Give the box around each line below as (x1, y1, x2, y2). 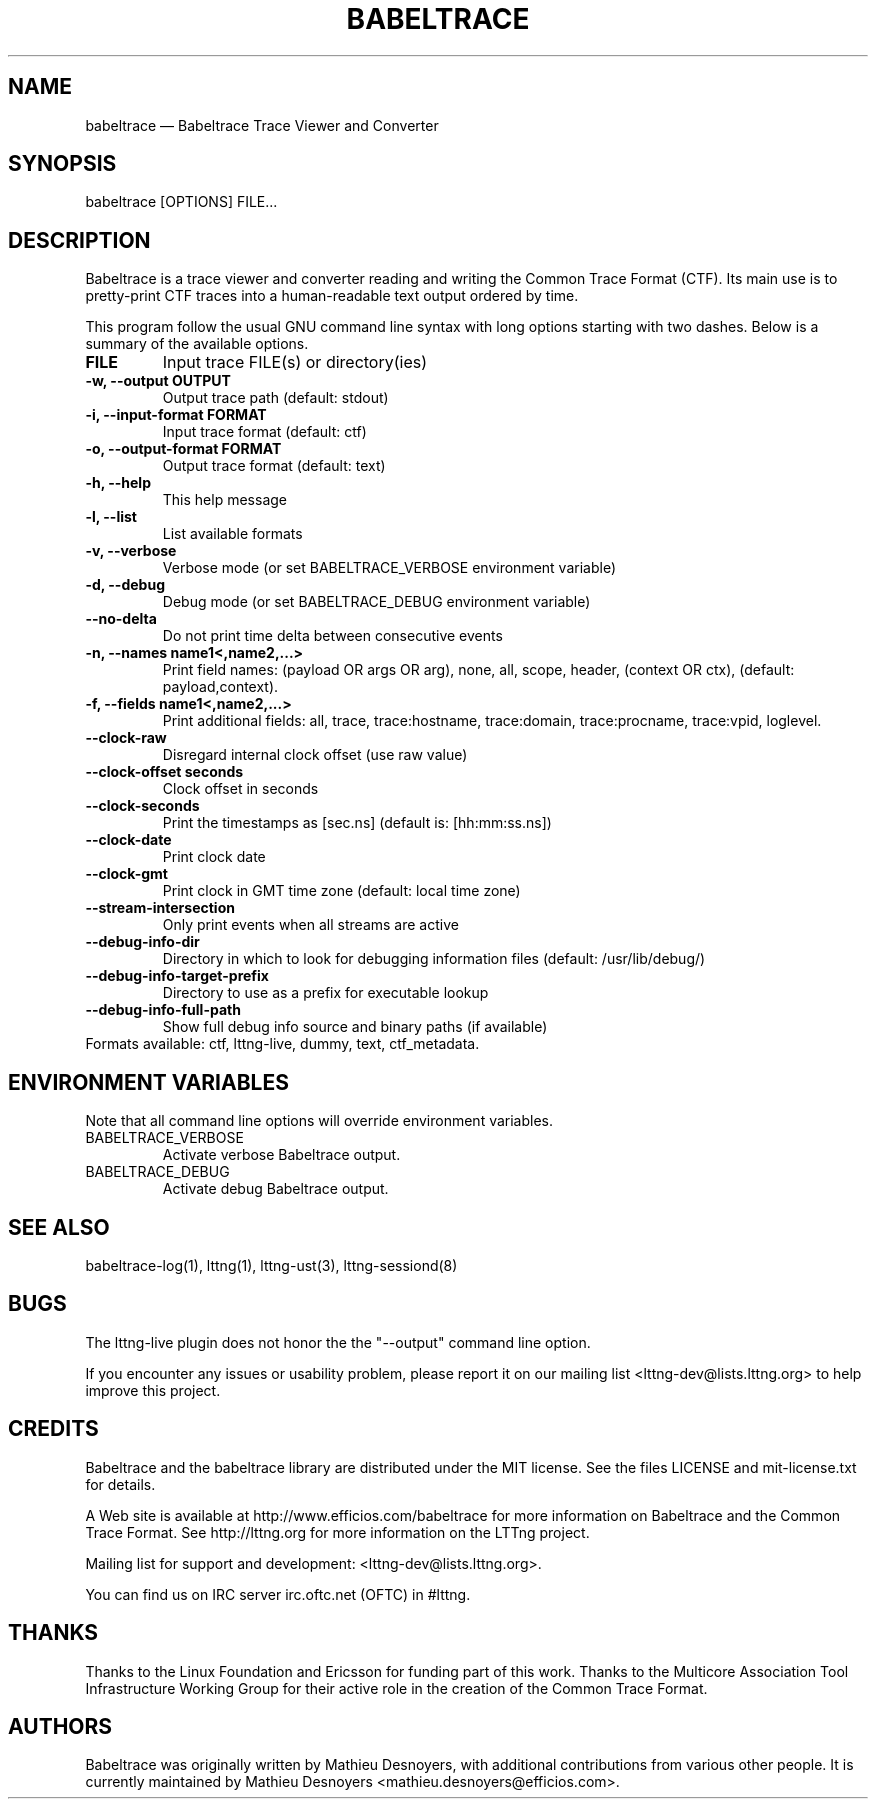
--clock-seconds (85, 797, 200, 815)
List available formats (162, 525, 303, 543)
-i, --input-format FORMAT (85, 406, 267, 424)
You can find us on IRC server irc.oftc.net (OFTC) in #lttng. (85, 1585, 471, 1603)
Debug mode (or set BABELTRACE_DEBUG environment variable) (162, 593, 591, 611)
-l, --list (85, 508, 137, 526)
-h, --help (85, 474, 151, 492)
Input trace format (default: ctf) (162, 423, 367, 441)
